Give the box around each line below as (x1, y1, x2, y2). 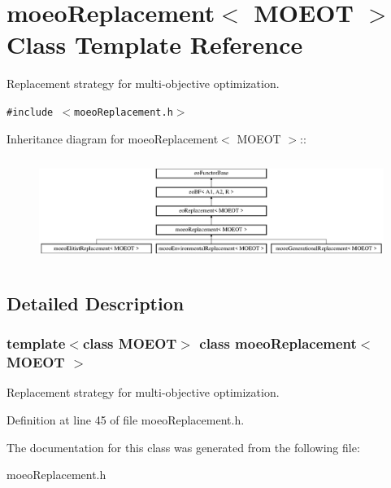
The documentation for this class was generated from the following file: (7, 438, 360, 455)
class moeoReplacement (199, 333, 357, 354)
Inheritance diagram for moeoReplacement (7, 130, 219, 147)
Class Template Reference (7, 28, 303, 61)
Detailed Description (7, 290, 185, 315)
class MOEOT (82, 333, 177, 354)
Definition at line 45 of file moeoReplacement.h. (7, 411, 245, 428)
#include (7, 106, 54, 118)
